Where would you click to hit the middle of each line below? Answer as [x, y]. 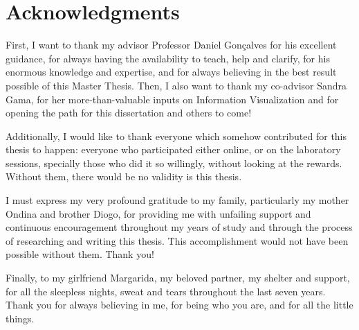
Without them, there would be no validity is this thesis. [124, 176]
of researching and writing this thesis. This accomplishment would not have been [177, 240]
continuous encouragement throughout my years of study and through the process [179, 227]
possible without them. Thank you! [80, 254]
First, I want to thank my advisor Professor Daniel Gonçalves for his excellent [171, 45]
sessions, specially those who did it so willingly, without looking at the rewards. [174, 163]
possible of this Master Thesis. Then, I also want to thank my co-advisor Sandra [176, 85]
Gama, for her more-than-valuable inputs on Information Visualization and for [172, 99]
